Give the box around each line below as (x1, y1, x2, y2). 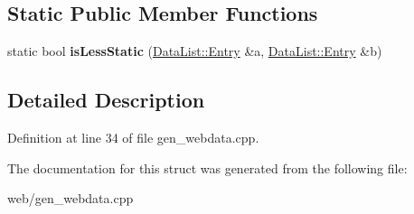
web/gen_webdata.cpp (7, 189, 134, 208)
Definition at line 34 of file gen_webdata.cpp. (7, 128, 259, 146)
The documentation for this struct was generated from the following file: (7, 158, 408, 177)
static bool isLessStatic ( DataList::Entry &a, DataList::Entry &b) (7, 42, 382, 60)
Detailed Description (7, 86, 205, 114)
